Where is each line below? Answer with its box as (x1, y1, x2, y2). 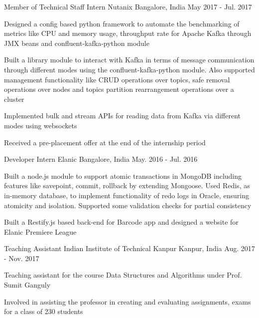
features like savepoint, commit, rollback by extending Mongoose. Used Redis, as (4, 180, 250, 191)
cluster (4, 93, 24, 104)
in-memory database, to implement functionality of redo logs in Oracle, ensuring (4, 190, 249, 200)
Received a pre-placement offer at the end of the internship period (4, 137, 206, 147)
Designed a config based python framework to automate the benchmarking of (4, 18, 240, 28)
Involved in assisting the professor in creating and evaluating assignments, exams (4, 296, 251, 307)
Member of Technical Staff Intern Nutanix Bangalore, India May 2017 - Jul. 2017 (4, 1, 252, 11)
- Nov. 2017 (4, 253, 39, 263)
